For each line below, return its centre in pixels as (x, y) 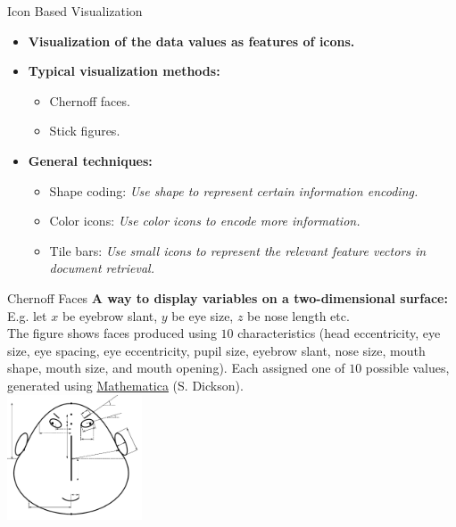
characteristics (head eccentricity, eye (339, 333)
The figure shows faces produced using (112, 333)
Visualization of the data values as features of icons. (191, 41)
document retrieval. (102, 268)
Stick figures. (85, 131)
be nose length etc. (298, 315)
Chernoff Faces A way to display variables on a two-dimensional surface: (228, 297)
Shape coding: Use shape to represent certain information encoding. (234, 190)
